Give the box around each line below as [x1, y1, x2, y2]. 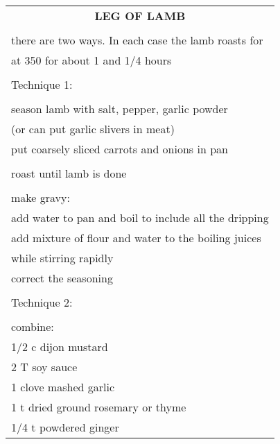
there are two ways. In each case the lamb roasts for [11, 32, 263, 48]
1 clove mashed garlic [11, 379, 114, 395]
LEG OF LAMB [94, 8, 186, 24]
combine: [11, 318, 54, 334]
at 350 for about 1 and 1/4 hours [11, 52, 172, 68]
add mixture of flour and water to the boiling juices [11, 230, 261, 246]
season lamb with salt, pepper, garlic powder [11, 101, 228, 117]
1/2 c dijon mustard [11, 339, 108, 355]
